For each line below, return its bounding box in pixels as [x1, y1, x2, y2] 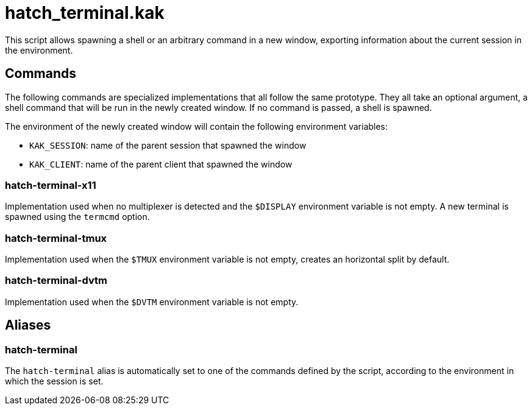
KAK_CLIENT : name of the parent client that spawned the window [29, 158, 293, 169]
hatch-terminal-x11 [5, 178, 96, 191]
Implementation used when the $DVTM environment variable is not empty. [5, 296, 299, 307]
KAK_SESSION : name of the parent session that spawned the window [29, 140, 307, 150]
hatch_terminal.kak [5, 2, 165, 23]
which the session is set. [5, 376, 104, 387]
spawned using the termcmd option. [5, 211, 150, 222]
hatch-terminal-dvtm [5, 274, 107, 287]
